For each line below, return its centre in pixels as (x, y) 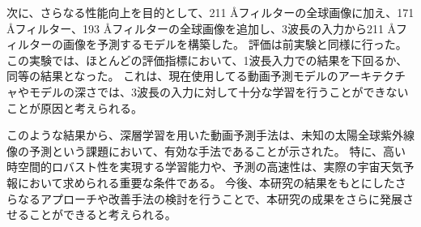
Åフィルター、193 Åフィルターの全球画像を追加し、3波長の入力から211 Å (202, 28)
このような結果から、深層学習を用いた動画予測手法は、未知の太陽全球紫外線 (210, 135)
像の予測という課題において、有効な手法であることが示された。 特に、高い (206, 150)
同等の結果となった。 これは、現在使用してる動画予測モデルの (172, 76)
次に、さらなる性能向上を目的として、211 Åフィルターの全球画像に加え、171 (210, 12)
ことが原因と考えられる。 (74, 107)
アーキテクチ (372, 76)
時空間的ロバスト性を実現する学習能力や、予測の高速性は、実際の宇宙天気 (205, 167)
